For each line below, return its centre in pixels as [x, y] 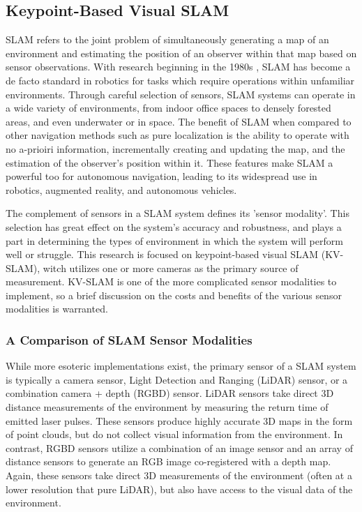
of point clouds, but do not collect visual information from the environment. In [174, 434]
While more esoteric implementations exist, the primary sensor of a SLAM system [181, 366]
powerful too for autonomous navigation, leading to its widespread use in [161, 176]
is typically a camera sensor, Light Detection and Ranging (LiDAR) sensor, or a [177, 379]
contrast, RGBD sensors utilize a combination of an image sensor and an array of [179, 447]
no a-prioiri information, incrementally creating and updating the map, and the [175, 148]
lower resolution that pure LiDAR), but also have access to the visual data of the [179, 489]
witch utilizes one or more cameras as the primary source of [171, 268]
